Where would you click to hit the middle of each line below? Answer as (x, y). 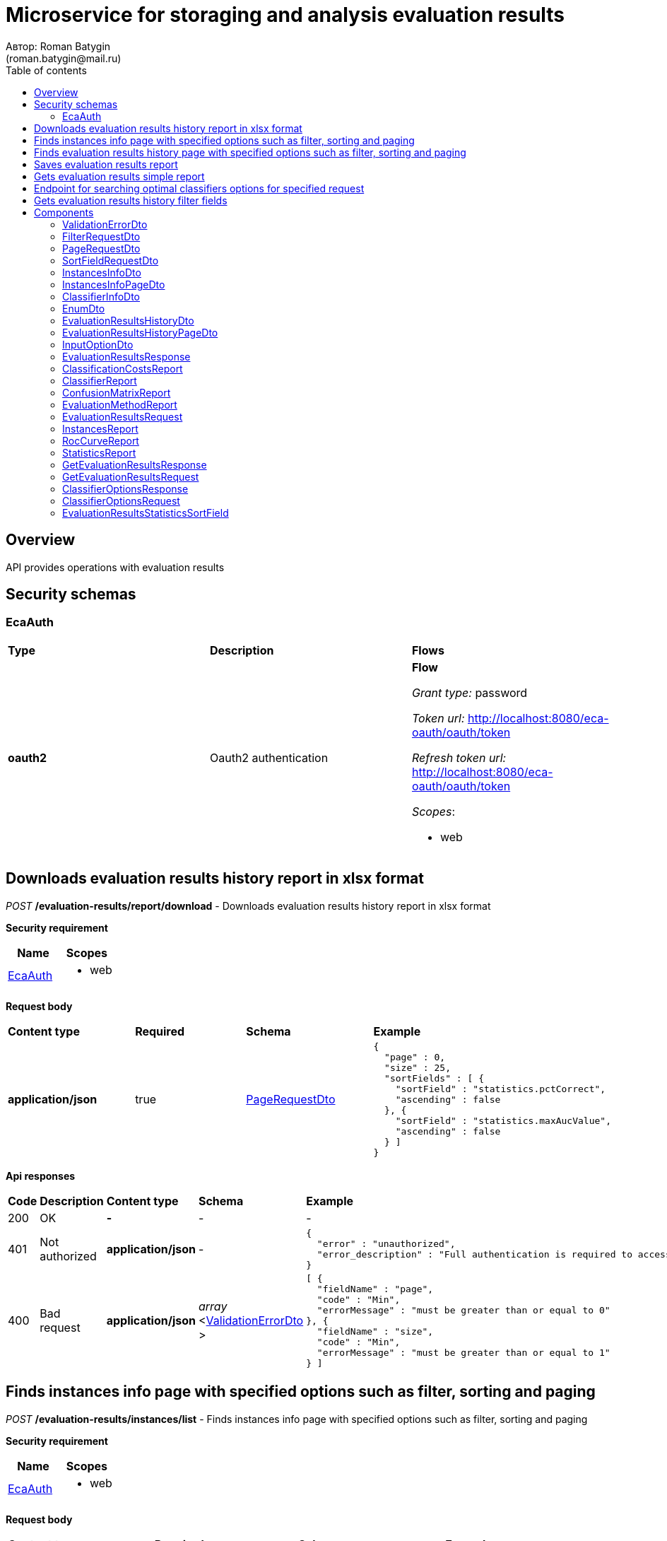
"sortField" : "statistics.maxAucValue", (503, 1120)
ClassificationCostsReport (123, 368)
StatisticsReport (99, 452)
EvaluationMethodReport (120, 404)
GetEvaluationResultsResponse (135, 464)
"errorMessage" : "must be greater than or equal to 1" (464, 1352)
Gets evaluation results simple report (119, 176)
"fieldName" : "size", (375, 1331)
